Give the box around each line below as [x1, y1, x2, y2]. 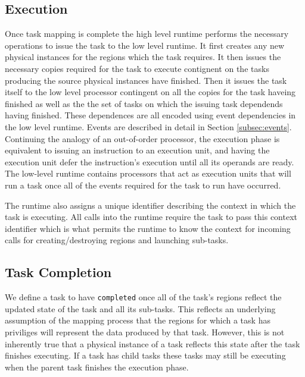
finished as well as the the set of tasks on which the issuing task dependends [5, 97, 283, 109]
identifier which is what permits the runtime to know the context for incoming [5, 222, 291, 234]
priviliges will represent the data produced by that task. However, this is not [5, 325, 285, 338]
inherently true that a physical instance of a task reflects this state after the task [5, 337, 300, 350]
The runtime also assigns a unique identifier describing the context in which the [5, 199, 296, 211]
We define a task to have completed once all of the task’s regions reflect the [5, 291, 282, 303]
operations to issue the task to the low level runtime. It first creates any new [5, 39, 285, 51]
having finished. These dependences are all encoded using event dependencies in [5, 109, 296, 121]
